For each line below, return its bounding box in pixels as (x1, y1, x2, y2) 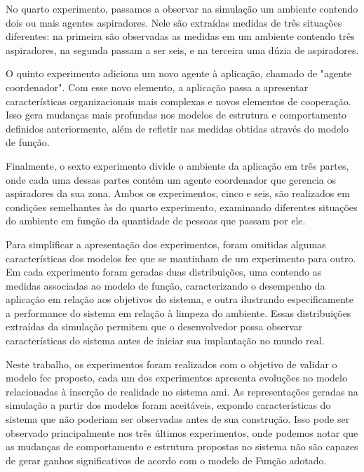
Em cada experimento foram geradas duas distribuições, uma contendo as (6, 264, 322, 279)
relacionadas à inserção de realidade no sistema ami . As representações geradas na (6, 384, 358, 398)
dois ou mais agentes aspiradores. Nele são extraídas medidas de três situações (6, 15, 342, 29)
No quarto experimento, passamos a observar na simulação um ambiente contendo (6, 1, 358, 15)
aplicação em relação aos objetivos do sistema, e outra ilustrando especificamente (6, 292, 353, 306)
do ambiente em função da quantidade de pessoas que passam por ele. (6, 213, 306, 228)
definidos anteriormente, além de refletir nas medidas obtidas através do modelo (6, 121, 349, 135)
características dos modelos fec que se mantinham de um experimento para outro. (6, 250, 356, 265)
